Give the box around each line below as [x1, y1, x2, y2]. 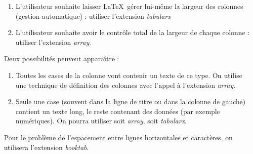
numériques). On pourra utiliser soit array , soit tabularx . [15, 115, 187, 126]
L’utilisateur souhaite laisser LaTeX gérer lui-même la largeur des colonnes [15, 1, 243, 11]
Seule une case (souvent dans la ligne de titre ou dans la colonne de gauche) [15, 96, 246, 107]
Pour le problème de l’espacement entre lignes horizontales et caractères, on [4, 132, 233, 142]
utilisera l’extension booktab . [4, 142, 89, 152]
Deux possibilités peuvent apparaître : [4, 53, 119, 64]
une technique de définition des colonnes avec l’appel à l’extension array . [15, 79, 236, 90]
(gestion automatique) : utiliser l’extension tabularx [15, 10, 171, 21]
